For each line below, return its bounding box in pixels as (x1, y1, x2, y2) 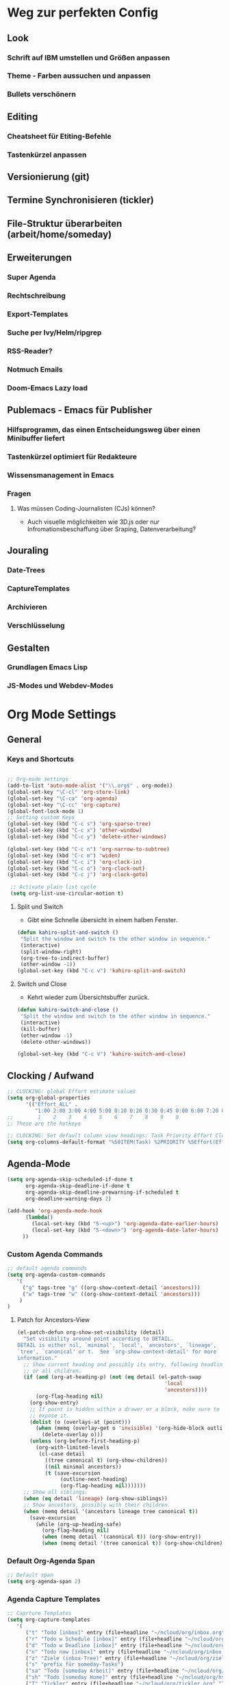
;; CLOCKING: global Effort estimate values (7, 1088, 136, 1095)
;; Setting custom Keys (7, 814, 75, 821)
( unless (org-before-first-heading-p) (29, 1438, 140, 1444)
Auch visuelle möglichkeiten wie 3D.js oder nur (27, 517, 159, 526)
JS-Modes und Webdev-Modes (7, 681, 114, 691)
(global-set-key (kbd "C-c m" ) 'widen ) (7, 852, 121, 859)
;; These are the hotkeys (7, 1120, 81, 1127)
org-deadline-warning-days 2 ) (25, 1195, 112, 1202)
